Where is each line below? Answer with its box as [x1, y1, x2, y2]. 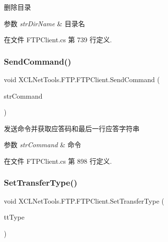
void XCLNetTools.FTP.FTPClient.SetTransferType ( [4, 195, 165, 206]
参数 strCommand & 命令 [4, 139, 81, 150]
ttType [4, 212, 25, 222]
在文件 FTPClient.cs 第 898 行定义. [4, 156, 112, 166]
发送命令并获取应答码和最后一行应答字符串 [4, 123, 139, 133]
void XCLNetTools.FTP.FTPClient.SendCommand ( [4, 74, 160, 84]
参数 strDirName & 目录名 [4, 18, 85, 28]
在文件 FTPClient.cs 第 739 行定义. [4, 35, 112, 45]
